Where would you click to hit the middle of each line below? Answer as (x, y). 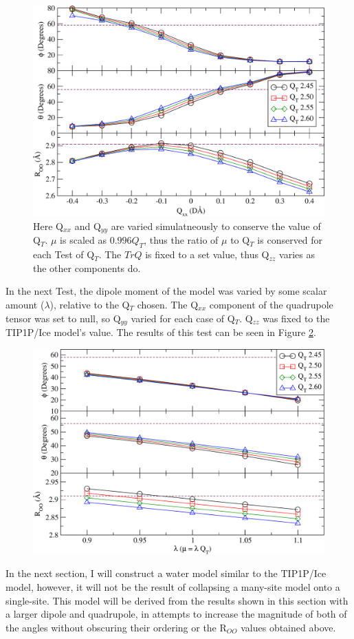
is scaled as (83, 240)
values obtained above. (288, 627)
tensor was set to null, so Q (63, 318)
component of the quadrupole (271, 305)
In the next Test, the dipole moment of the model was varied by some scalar (166, 291)
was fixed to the (296, 318)
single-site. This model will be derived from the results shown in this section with (177, 600)
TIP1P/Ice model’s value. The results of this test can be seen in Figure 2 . (161, 332)
